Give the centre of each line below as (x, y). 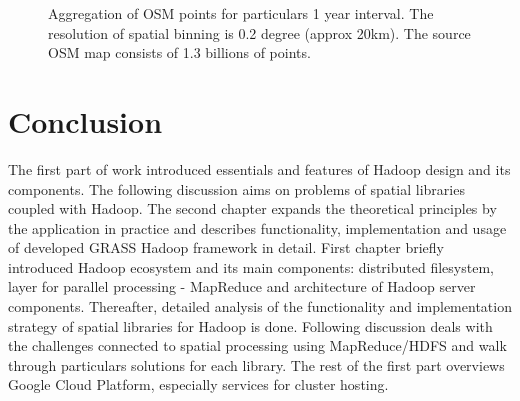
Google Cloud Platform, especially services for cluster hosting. (198, 384)
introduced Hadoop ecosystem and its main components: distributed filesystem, (251, 266)
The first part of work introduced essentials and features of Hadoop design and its (259, 168)
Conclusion (85, 120)
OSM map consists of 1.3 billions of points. (179, 52)
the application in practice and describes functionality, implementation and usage (257, 227)
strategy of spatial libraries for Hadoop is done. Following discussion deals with (250, 325)
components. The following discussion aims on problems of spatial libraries (236, 188)
